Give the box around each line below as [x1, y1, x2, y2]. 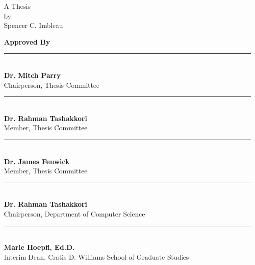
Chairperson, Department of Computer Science [4, 208, 145, 218]
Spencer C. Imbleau [4, 20, 63, 30]
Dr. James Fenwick [4, 156, 70, 166]
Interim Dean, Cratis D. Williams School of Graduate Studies [4, 251, 189, 262]
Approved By [4, 36, 50, 47]
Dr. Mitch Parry [4, 70, 61, 80]
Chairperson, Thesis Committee [4, 79, 100, 90]
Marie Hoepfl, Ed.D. [4, 242, 75, 252]
